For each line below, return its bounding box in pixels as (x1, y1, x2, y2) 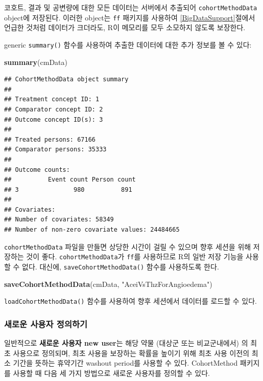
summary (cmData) (4, 56, 68, 67)
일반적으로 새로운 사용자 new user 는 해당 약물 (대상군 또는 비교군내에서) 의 (4, 338, 248, 348)
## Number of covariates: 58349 (4, 216, 114, 223)
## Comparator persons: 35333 (4, 146, 107, 153)
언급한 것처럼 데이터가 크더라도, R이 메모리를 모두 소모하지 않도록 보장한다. (4, 22, 246, 33)
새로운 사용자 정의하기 (4, 317, 88, 330)
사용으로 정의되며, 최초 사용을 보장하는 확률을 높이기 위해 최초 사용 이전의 (13, 347, 250, 358)
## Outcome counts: (4, 166, 70, 173)
